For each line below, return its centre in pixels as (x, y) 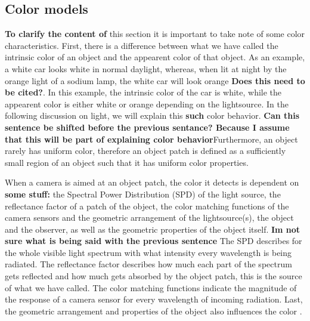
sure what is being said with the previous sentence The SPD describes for (154, 241)
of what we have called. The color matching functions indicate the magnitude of (151, 287)
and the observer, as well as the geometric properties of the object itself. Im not (153, 229)
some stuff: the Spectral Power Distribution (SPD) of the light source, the (143, 194)
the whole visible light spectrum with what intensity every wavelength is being (148, 252)
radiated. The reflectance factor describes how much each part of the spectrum (148, 264)
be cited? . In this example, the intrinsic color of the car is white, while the (143, 92)
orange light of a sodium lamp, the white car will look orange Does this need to (155, 80)
